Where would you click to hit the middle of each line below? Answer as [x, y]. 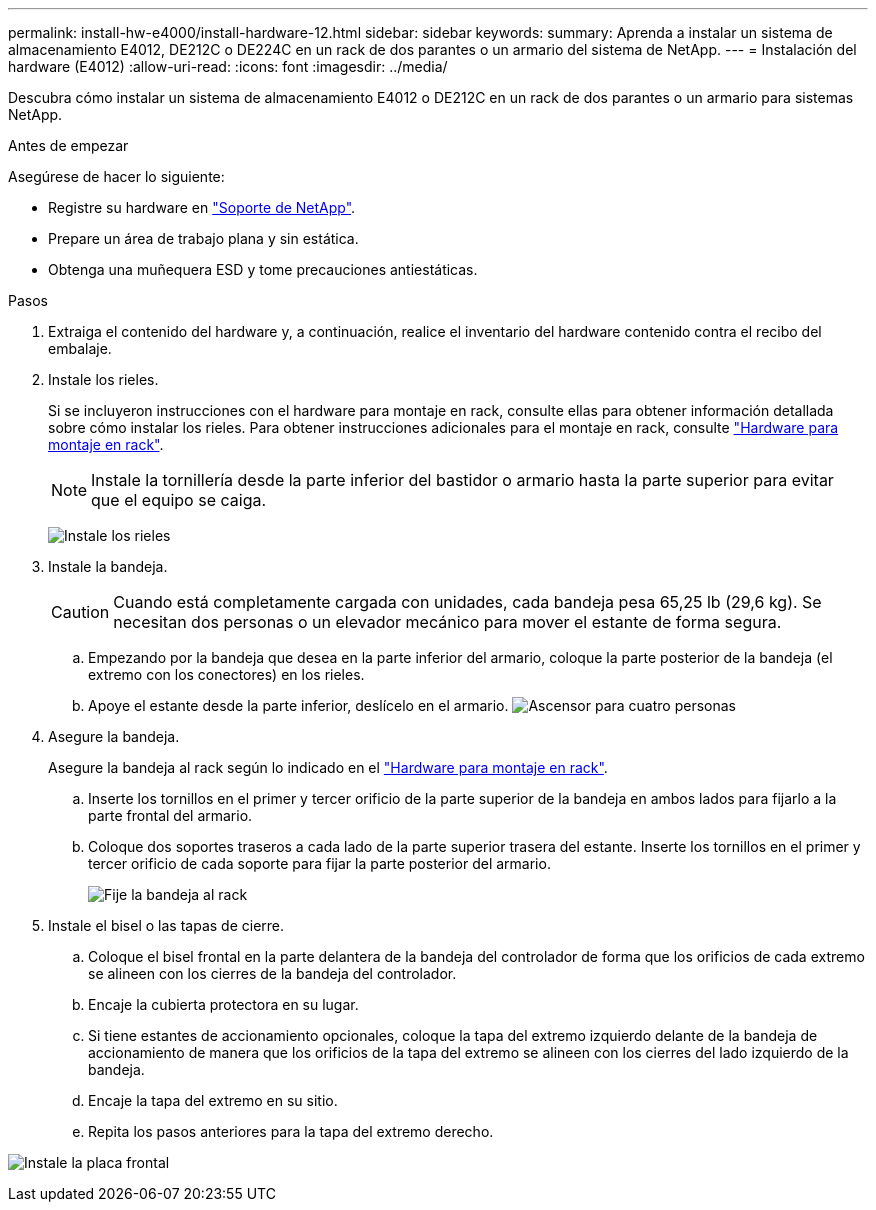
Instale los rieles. [103, 379]
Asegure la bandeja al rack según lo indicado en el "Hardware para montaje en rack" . [328, 767]
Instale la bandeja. [108, 566]
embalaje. [80, 348]
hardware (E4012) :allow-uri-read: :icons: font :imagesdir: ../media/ [228, 66]
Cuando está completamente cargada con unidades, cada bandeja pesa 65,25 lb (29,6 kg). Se [467, 602]
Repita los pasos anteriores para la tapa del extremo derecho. [291, 1131]
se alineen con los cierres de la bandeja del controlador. [272, 973]
